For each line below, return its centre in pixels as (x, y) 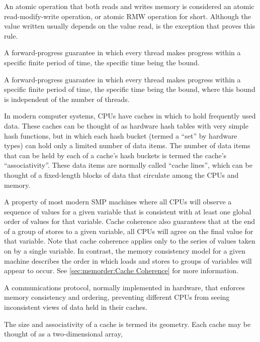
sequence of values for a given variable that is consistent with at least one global (128, 211)
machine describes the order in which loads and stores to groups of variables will (128, 260)
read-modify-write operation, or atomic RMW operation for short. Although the (127, 16)
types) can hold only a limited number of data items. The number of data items (127, 145)
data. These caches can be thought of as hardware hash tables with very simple (126, 125)
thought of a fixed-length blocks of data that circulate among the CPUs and (121, 175)
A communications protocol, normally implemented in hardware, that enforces (125, 287)
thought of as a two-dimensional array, (63, 334)
